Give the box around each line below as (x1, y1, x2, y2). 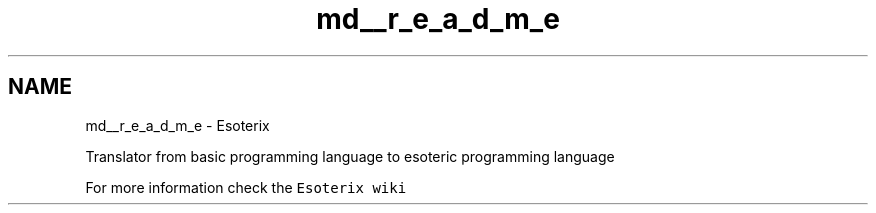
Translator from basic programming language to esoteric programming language (85, 147, 615, 165)
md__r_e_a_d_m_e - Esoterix (85, 116, 270, 134)
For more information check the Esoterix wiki (85, 178, 407, 196)
